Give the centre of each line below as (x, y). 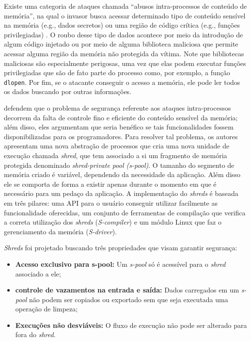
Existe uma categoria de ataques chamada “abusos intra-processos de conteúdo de (125, 6)
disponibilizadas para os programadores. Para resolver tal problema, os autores (121, 136)
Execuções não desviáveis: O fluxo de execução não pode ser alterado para (131, 325)
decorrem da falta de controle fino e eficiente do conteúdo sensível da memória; (121, 117)
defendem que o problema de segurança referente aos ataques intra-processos (118, 108)
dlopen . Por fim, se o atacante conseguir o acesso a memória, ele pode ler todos (122, 82)
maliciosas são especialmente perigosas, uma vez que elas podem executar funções (125, 63)
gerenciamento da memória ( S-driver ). (61, 231)
